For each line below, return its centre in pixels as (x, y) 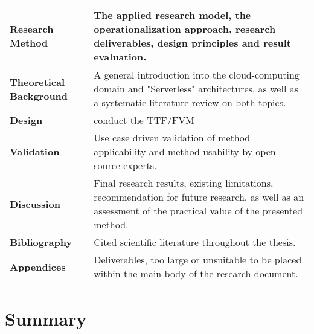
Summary (46, 319)
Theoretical (37, 82)
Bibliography (41, 242)
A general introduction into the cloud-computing (197, 75)
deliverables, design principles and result (192, 43)
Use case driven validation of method (172, 137)
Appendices (38, 266)
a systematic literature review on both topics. (190, 102)
